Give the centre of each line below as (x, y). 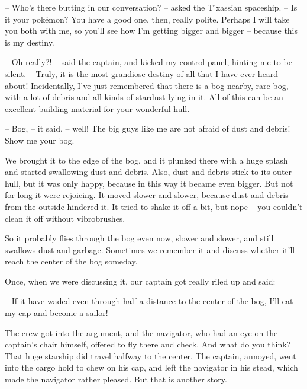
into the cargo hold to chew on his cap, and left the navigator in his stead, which (151, 367)
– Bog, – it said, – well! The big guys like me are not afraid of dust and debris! (148, 128)
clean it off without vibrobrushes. (65, 218)
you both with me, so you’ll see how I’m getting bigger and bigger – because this (151, 31)
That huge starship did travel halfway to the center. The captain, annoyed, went (151, 355)
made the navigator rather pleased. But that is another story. (116, 379)
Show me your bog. (40, 140)
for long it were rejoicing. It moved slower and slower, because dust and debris (147, 195)
